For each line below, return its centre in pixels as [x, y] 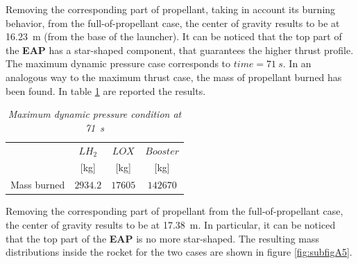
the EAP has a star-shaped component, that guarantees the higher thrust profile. [180, 50]
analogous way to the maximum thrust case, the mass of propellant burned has [174, 77]
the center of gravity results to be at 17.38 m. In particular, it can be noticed [171, 224]
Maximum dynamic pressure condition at [95, 114]
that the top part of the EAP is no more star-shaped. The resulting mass [163, 238]
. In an [297, 63]
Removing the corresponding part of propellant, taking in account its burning [171, 9]
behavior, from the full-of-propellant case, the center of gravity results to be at [173, 23]
